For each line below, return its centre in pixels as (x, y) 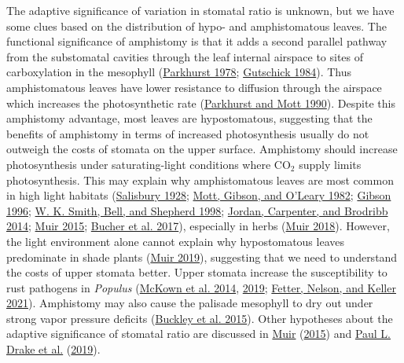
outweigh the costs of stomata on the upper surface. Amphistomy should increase (202, 149)
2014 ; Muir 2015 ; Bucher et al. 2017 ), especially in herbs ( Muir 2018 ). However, (198, 226)
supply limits (330, 164)
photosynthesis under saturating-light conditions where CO (149, 164)
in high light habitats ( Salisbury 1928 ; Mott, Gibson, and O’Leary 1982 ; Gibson (199, 195)
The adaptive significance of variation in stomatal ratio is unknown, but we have (200, 10)
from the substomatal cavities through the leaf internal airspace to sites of (185, 56)
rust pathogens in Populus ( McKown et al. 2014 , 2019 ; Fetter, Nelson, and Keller (201, 287)
